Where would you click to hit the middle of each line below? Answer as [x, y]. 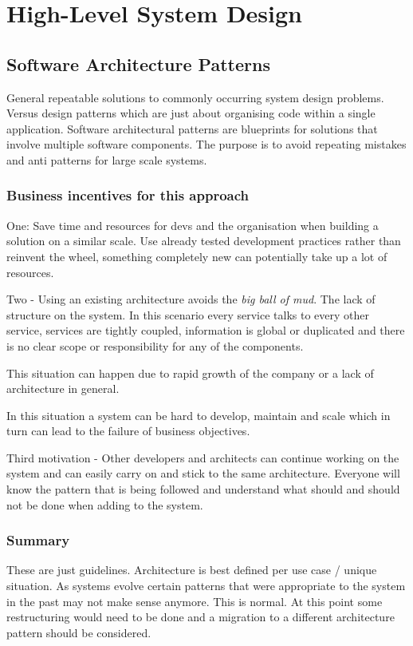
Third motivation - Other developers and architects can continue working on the [203, 457]
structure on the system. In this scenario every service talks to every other [188, 314]
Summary [38, 540]
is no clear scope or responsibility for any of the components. [155, 345]
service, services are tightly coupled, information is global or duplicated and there [206, 330]
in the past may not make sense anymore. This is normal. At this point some [195, 601]
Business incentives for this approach [128, 195]
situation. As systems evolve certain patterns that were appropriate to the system [206, 586]
